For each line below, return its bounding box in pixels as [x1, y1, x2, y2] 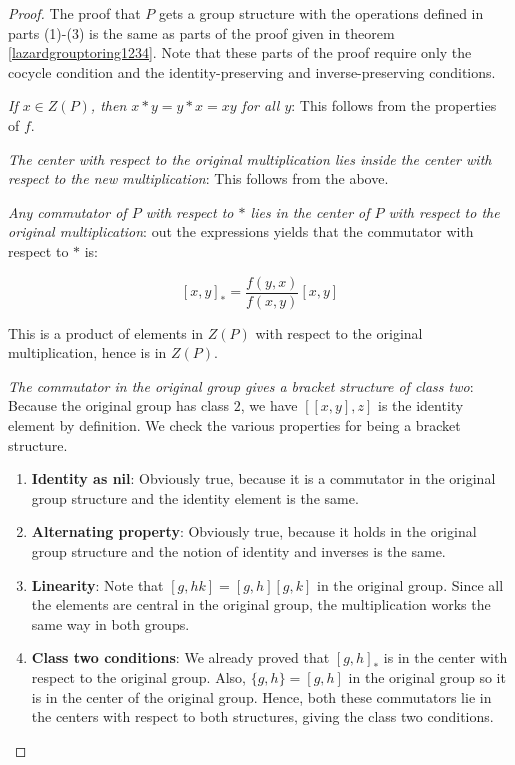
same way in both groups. [31, 613, 190, 634]
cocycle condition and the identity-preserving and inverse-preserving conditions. [8, 61, 496, 82]
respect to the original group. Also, [31, 666, 246, 687]
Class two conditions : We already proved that [31, 647, 330, 668]
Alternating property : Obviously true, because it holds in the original [31, 521, 477, 542]
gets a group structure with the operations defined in [158, 3, 484, 23]
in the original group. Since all [317, 574, 504, 595]
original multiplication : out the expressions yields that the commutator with [8, 221, 474, 242]
